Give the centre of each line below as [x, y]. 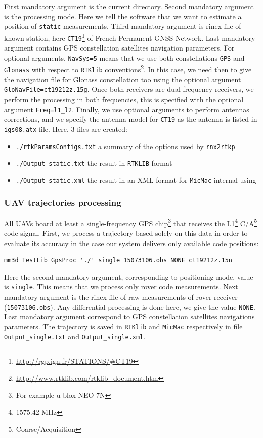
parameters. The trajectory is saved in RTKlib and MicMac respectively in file [123, 326]
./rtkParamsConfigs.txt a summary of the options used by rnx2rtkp [125, 146]
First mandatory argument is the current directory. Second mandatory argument [129, 6]
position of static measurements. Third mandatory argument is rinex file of [123, 26]
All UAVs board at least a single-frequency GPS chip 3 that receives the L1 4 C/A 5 [131, 222]
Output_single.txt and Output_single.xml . [75, 336]
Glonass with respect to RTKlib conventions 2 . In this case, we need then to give [128, 69]
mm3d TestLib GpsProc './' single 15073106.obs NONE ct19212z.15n [118, 260]
